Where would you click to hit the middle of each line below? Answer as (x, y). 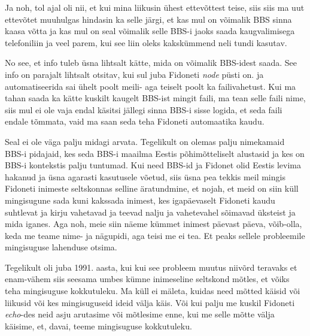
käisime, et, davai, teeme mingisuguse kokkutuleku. (98, 326)
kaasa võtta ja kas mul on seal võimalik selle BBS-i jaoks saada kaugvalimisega (150, 31)
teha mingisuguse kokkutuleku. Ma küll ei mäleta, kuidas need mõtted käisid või (153, 291)
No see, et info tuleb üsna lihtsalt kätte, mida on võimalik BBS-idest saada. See (151, 63)
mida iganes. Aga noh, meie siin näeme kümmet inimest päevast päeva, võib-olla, (154, 224)
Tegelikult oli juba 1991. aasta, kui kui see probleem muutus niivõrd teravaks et (151, 267)
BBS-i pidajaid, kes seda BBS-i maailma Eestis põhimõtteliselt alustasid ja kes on (155, 153)
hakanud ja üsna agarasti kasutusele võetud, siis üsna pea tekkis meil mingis (145, 176)
